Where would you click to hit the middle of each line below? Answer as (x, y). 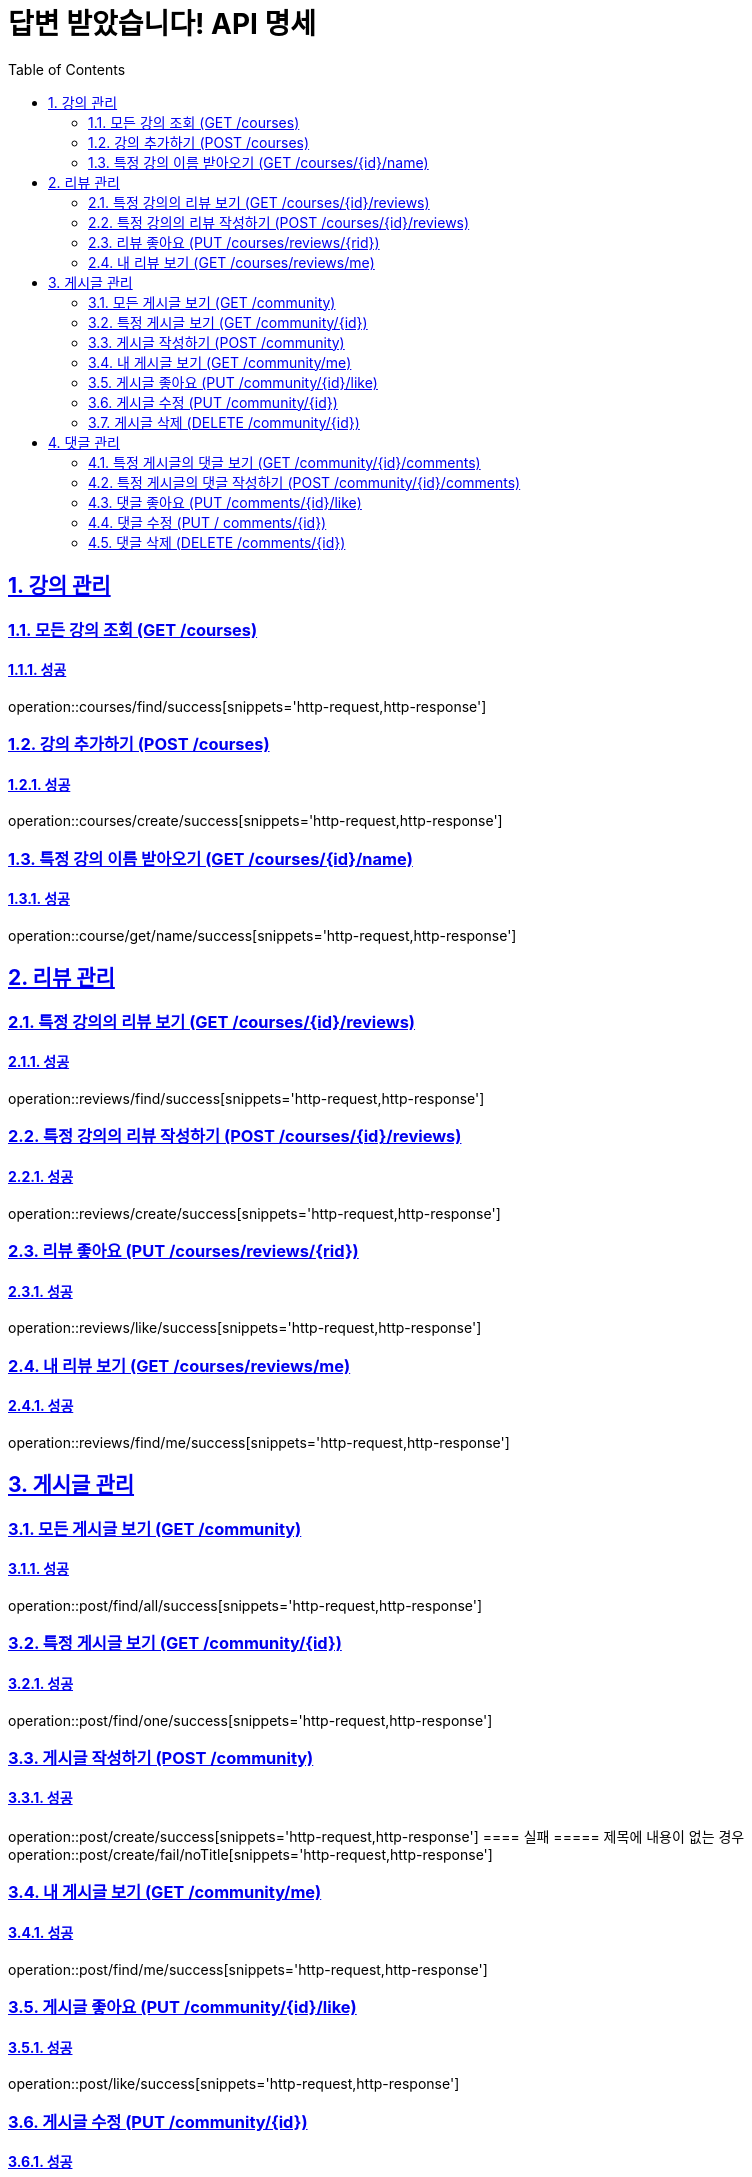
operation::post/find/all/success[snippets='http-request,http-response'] (245, 1605)
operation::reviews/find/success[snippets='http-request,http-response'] (246, 1099)
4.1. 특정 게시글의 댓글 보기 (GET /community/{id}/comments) (284, 462)
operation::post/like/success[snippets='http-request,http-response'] (234, 2084)
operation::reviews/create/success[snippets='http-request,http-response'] (254, 1213)
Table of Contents (67, 69)
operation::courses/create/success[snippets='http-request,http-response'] (255, 821)
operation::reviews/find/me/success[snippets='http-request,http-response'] (259, 1442)
